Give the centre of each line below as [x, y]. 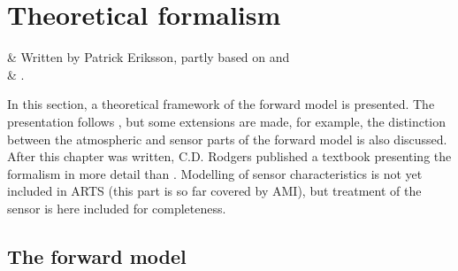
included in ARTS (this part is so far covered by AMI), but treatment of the [214, 191]
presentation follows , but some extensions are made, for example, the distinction [227, 121]
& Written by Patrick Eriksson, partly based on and [149, 57]
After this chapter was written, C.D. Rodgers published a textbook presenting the [229, 156]
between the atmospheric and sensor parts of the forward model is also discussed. [227, 139]
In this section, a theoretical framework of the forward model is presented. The [221, 104]
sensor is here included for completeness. [117, 208]
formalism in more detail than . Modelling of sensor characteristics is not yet [215, 173]
